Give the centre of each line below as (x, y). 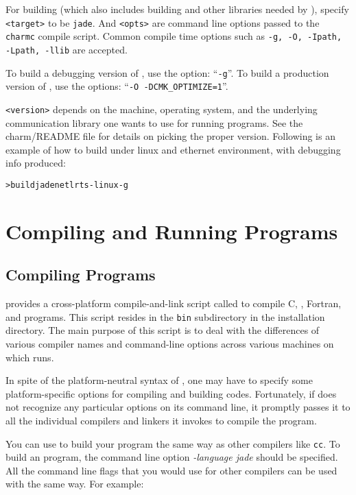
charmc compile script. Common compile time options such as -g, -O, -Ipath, (174, 36)
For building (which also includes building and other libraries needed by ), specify (177, 9)
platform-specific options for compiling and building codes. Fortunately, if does (171, 393)
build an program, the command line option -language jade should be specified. (172, 457)
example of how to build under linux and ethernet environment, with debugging (173, 149)
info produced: (36, 163)
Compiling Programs (81, 275)
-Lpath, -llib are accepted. (67, 49)
